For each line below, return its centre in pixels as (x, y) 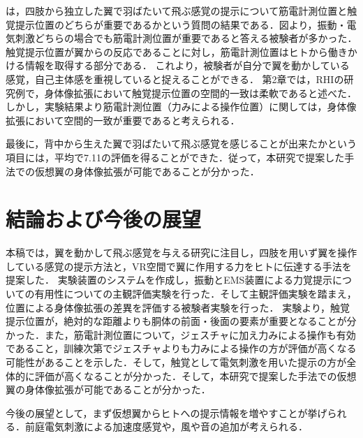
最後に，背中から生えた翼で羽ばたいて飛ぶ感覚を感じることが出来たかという (181, 144)
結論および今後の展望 (104, 219)
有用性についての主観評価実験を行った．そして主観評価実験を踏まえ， (195, 294)
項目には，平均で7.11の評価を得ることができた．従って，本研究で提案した (175, 157)
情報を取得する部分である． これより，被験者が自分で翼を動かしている (187, 65)
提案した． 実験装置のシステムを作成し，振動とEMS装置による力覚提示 (169, 280)
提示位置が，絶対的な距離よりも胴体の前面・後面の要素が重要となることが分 (181, 321)
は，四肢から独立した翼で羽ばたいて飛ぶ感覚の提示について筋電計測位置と (177, 10)
